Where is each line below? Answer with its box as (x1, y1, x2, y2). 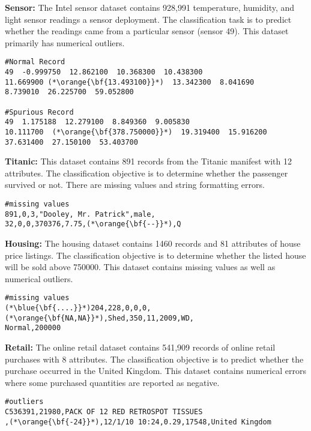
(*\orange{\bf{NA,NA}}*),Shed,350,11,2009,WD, (5, 313, 194, 322)
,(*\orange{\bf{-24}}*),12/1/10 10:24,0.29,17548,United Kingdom (5, 417, 271, 426)
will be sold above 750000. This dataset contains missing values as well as (5, 261, 276, 273)
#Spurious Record (5, 107, 74, 116)
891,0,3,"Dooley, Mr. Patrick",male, (5, 209, 155, 219)
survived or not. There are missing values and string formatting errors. (5, 178, 265, 191)
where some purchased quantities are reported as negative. (5, 376, 220, 388)
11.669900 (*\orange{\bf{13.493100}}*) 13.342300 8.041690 (5, 77, 255, 86)
